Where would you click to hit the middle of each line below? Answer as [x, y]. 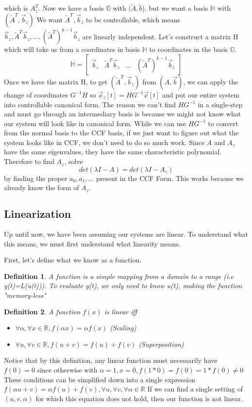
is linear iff [121, 311]
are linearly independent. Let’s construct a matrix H [160, 36]
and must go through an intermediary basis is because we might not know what [123, 114]
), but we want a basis [175, 8]
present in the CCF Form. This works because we [170, 178]
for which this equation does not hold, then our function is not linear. [139, 398]
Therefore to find [29, 161]
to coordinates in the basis [189, 49]
